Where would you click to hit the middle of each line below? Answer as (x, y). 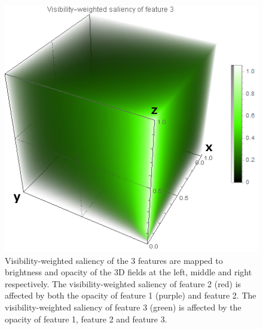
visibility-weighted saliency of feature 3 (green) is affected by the (123, 307)
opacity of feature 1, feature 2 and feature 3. (86, 319)
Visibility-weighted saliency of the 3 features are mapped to (114, 260)
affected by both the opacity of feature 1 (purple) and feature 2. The (131, 295)
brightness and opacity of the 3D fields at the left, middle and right (129, 272)
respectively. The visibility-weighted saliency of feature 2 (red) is (123, 283)
